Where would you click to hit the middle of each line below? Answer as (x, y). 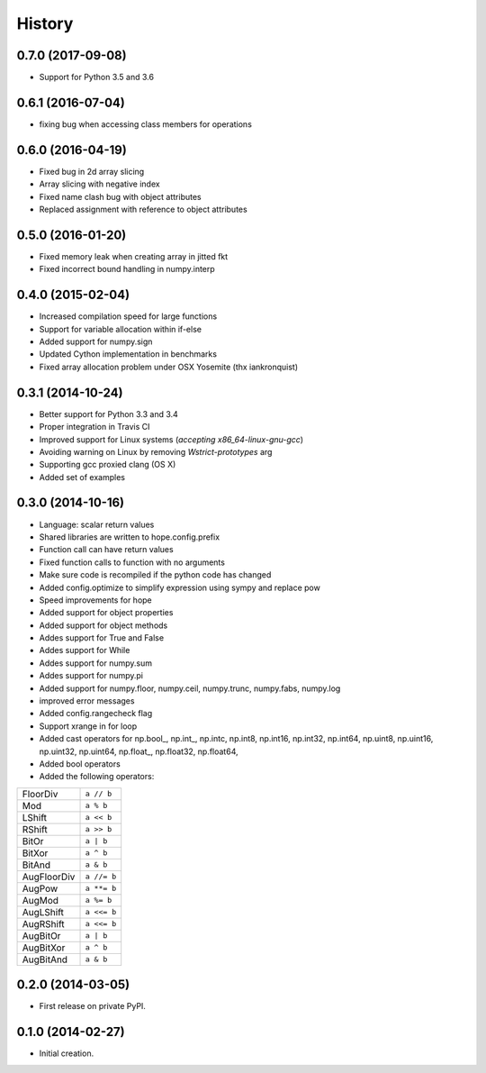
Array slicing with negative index (100, 184)
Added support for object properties (106, 613)
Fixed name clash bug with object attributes (120, 196)
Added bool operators (80, 764)
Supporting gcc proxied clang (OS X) (108, 465)
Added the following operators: (97, 777)
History (45, 23)
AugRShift (43, 923)
